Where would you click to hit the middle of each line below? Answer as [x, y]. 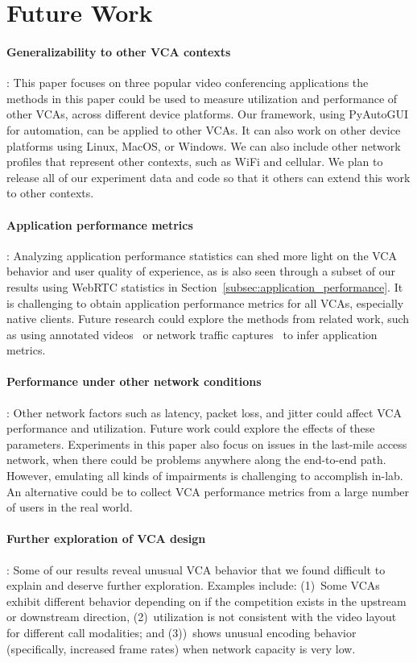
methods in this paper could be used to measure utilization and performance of [202, 98]
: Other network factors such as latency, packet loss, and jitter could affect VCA [204, 412]
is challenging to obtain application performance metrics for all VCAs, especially [205, 302]
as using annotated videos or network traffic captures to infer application [192, 334]
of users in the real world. [70, 507]
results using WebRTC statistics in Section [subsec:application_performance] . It [205, 286]
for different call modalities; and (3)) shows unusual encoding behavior [182, 632]
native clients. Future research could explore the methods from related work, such [208, 319]
